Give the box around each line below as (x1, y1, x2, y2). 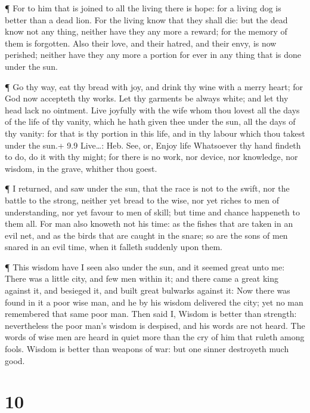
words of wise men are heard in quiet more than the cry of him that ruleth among (5, 331, 305, 343)
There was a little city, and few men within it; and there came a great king (5, 272, 279, 285)
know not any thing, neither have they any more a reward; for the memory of (5, 25, 287, 38)
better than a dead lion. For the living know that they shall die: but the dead (5, 13, 288, 26)
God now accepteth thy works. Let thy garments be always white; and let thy (5, 92, 289, 104)
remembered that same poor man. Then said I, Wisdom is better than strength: (5, 307, 297, 320)
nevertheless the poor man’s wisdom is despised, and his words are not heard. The (5, 319, 305, 331)
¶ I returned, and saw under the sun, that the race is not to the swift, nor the (5, 182, 290, 195)
